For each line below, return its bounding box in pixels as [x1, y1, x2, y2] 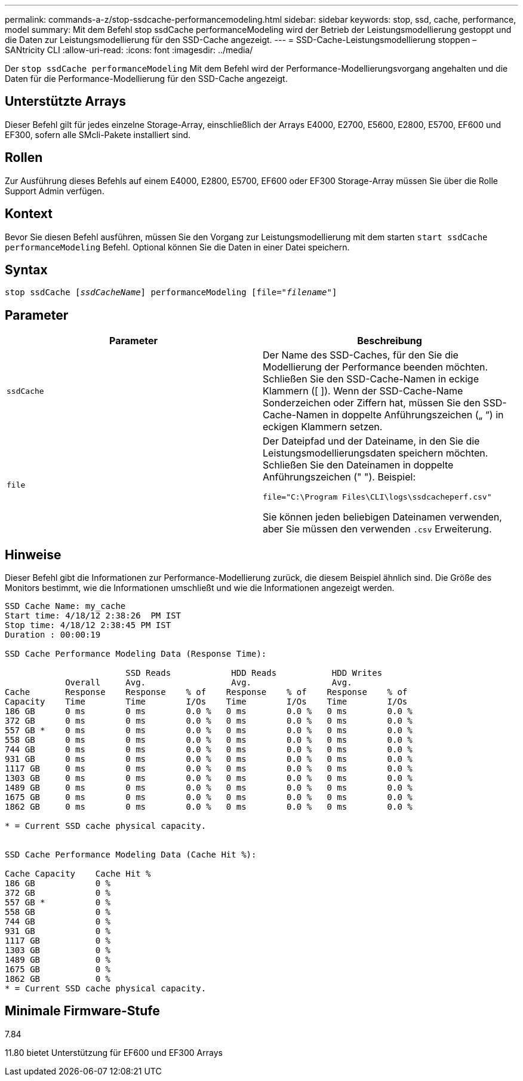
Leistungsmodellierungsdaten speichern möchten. [263, 447, 488, 460]
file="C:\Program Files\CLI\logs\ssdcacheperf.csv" [263, 492, 492, 502]
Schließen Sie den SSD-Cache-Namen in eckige [263, 373, 479, 385]
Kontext [5, 206, 53, 222]
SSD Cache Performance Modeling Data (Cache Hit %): [5, 850, 257, 860]
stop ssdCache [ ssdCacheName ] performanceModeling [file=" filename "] [5, 287, 337, 298]
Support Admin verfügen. [5, 185, 104, 196]
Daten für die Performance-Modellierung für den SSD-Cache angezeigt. [5, 74, 288, 84]
